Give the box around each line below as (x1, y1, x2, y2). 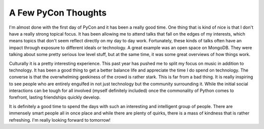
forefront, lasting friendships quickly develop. (9, 94, 101, 100)
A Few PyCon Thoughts (9, 7, 107, 18)
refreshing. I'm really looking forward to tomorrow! (9, 117, 111, 123)
